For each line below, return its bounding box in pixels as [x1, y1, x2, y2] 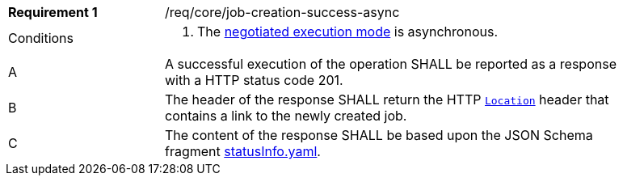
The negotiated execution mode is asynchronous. [197, 23, 498, 40]
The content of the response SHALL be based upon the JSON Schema [165, 127, 593, 143]
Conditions [8, 30, 74, 46]
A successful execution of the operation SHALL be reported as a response [165, 56, 617, 72]
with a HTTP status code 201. [165, 72, 343, 88]
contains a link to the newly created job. [165, 108, 407, 124]
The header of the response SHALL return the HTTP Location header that [165, 91, 609, 108]
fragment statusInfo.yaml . [165, 143, 321, 159]
